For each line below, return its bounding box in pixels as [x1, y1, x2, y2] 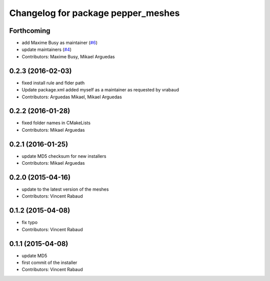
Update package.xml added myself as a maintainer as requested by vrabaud [21, 87, 179, 93]
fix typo [21, 220, 37, 226]
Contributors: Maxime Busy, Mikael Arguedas [21, 53, 115, 59]
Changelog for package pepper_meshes [9, 7, 180, 18]
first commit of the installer [21, 260, 77, 266]
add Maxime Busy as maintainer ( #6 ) [21, 40, 97, 46]
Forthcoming [9, 26, 50, 35]
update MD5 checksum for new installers [21, 153, 106, 159]
